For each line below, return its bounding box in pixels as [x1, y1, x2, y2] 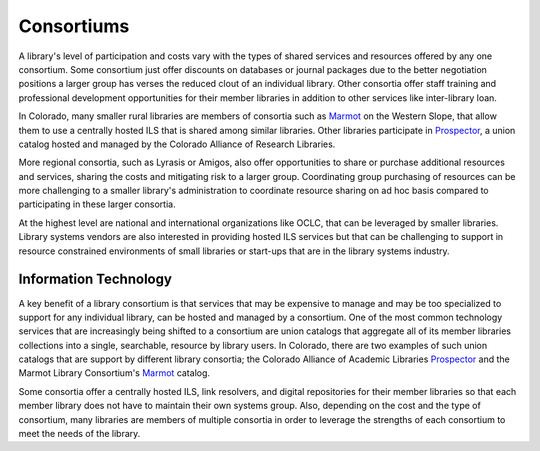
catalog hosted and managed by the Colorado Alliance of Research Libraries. [18, 138, 336, 150]
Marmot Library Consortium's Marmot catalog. [18, 367, 210, 379]
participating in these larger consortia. [18, 198, 176, 210]
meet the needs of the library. [18, 428, 141, 440]
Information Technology [18, 271, 172, 288]
